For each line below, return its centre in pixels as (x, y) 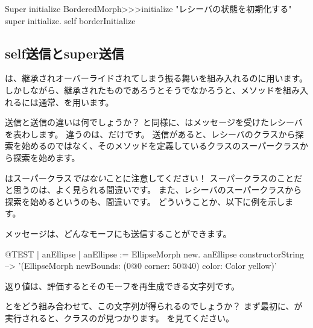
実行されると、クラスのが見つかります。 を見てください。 (120, 317)
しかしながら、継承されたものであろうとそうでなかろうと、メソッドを (144, 90)
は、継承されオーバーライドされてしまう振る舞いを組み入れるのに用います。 (156, 78)
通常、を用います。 (76, 102)
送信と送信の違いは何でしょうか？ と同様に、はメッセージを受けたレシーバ (154, 122)
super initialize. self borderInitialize (70, 20)
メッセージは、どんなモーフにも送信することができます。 (118, 233)
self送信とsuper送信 (65, 53)
